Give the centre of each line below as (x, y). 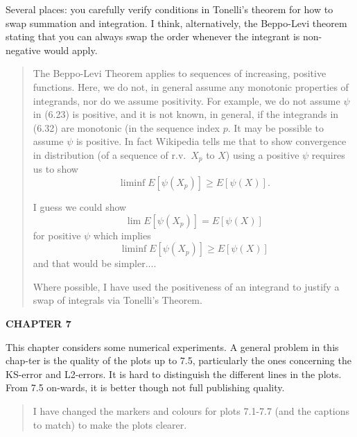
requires (328, 154)
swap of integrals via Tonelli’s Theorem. (117, 300)
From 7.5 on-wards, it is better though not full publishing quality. (145, 387)
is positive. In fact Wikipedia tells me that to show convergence (211, 141)
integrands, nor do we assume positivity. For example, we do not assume (186, 100)
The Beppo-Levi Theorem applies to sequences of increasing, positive (180, 73)
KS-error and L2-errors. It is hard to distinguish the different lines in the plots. (174, 374)
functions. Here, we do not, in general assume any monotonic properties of (191, 86)
